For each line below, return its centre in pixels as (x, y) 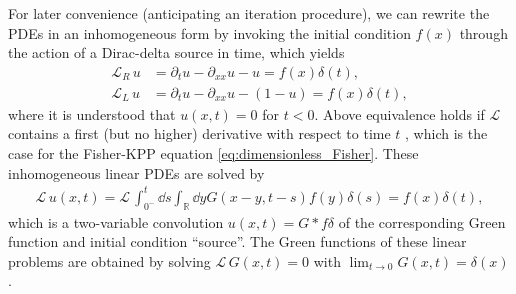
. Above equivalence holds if (399, 113)
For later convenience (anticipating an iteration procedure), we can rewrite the (249, 13)
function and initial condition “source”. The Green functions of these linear (237, 241)
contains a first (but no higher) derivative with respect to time (199, 133)
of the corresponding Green (422, 221)
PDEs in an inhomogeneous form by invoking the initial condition (209, 32)
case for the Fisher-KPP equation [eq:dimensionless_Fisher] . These (213, 153)
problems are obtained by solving (109, 260)
